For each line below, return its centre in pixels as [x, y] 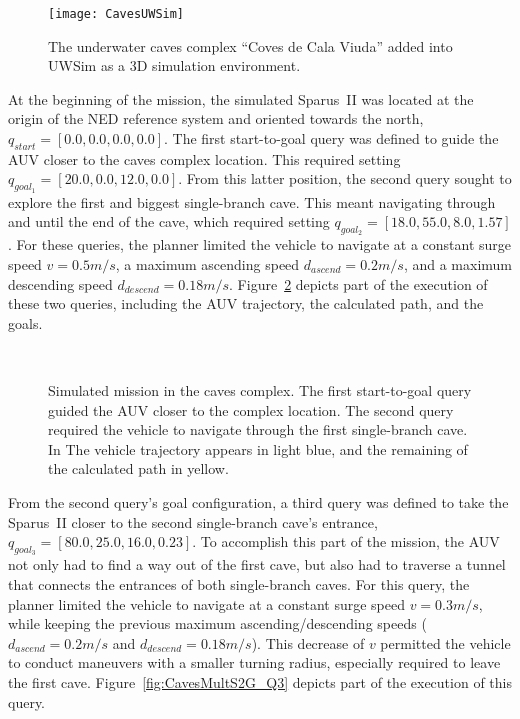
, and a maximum [458, 264]
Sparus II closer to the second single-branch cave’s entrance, [193, 521]
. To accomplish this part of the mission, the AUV [346, 541]
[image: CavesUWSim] [116, 14]
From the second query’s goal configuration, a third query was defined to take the [258, 501]
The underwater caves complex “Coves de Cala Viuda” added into [250, 45]
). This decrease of [308, 642]
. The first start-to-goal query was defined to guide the [331, 138]
